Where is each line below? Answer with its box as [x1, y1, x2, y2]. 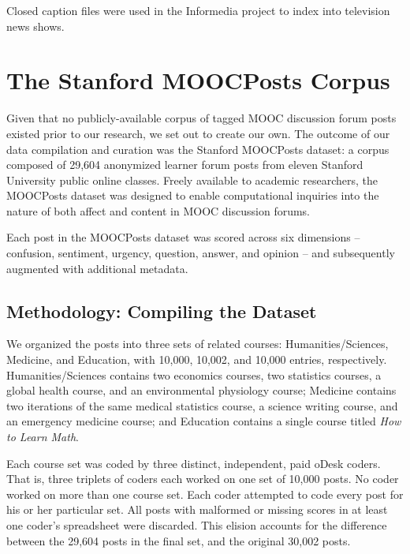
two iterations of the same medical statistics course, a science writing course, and [6, 397, 398, 414]
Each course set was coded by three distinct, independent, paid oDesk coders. [6, 455, 381, 471]
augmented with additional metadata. [6, 260, 188, 276]
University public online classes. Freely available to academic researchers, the [6, 171, 378, 188]
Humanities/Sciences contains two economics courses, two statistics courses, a [6, 366, 382, 383]
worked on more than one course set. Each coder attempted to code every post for [6, 485, 404, 502]
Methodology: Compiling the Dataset [6, 298, 317, 323]
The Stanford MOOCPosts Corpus [6, 64, 390, 96]
